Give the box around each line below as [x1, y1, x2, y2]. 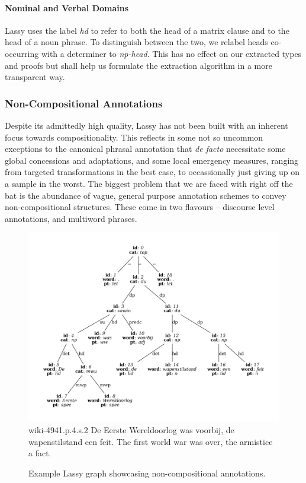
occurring [5, 47, 39, 59]
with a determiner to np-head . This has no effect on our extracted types [41, 47, 302, 59]
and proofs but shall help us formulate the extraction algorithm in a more [5, 59, 272, 71]
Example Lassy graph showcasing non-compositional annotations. [28, 466, 266, 479]
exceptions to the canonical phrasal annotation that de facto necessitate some [5, 142, 286, 155]
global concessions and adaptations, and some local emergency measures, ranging [5, 154, 299, 166]
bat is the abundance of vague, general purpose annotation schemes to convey [5, 189, 286, 201]
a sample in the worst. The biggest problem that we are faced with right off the [5, 177, 293, 189]
